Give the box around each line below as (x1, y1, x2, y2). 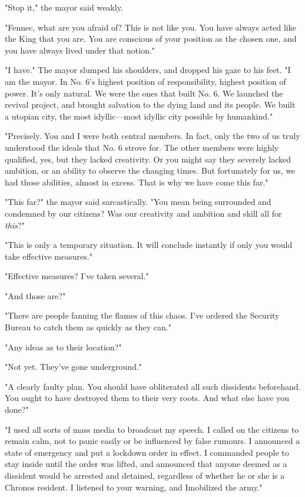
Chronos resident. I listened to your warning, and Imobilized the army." (5, 481, 263, 493)
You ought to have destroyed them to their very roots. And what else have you (5, 392, 289, 404)
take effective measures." (5, 250, 92, 262)
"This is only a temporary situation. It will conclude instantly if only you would (5, 238, 293, 251)
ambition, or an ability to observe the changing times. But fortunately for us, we (5, 164, 296, 177)
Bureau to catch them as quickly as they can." (5, 321, 171, 333)
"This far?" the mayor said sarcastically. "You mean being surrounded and (5, 196, 271, 208)
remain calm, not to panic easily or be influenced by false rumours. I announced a (5, 435, 300, 447)
